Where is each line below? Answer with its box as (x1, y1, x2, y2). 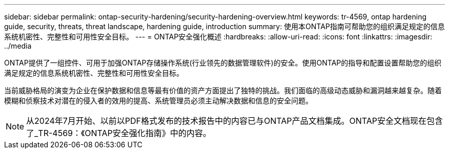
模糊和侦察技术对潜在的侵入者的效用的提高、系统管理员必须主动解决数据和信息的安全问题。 (4, 96, 313, 105)
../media (4, 41, 32, 50)
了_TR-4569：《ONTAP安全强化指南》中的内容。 (26, 128, 211, 138)
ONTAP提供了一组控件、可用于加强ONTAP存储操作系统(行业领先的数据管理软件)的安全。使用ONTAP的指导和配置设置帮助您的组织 (4, 58, 442, 67)
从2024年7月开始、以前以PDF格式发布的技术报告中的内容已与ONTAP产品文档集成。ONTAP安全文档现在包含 (26, 116, 443, 126)
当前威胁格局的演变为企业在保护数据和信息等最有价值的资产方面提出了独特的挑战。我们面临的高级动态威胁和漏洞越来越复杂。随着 (4, 86, 442, 95)
